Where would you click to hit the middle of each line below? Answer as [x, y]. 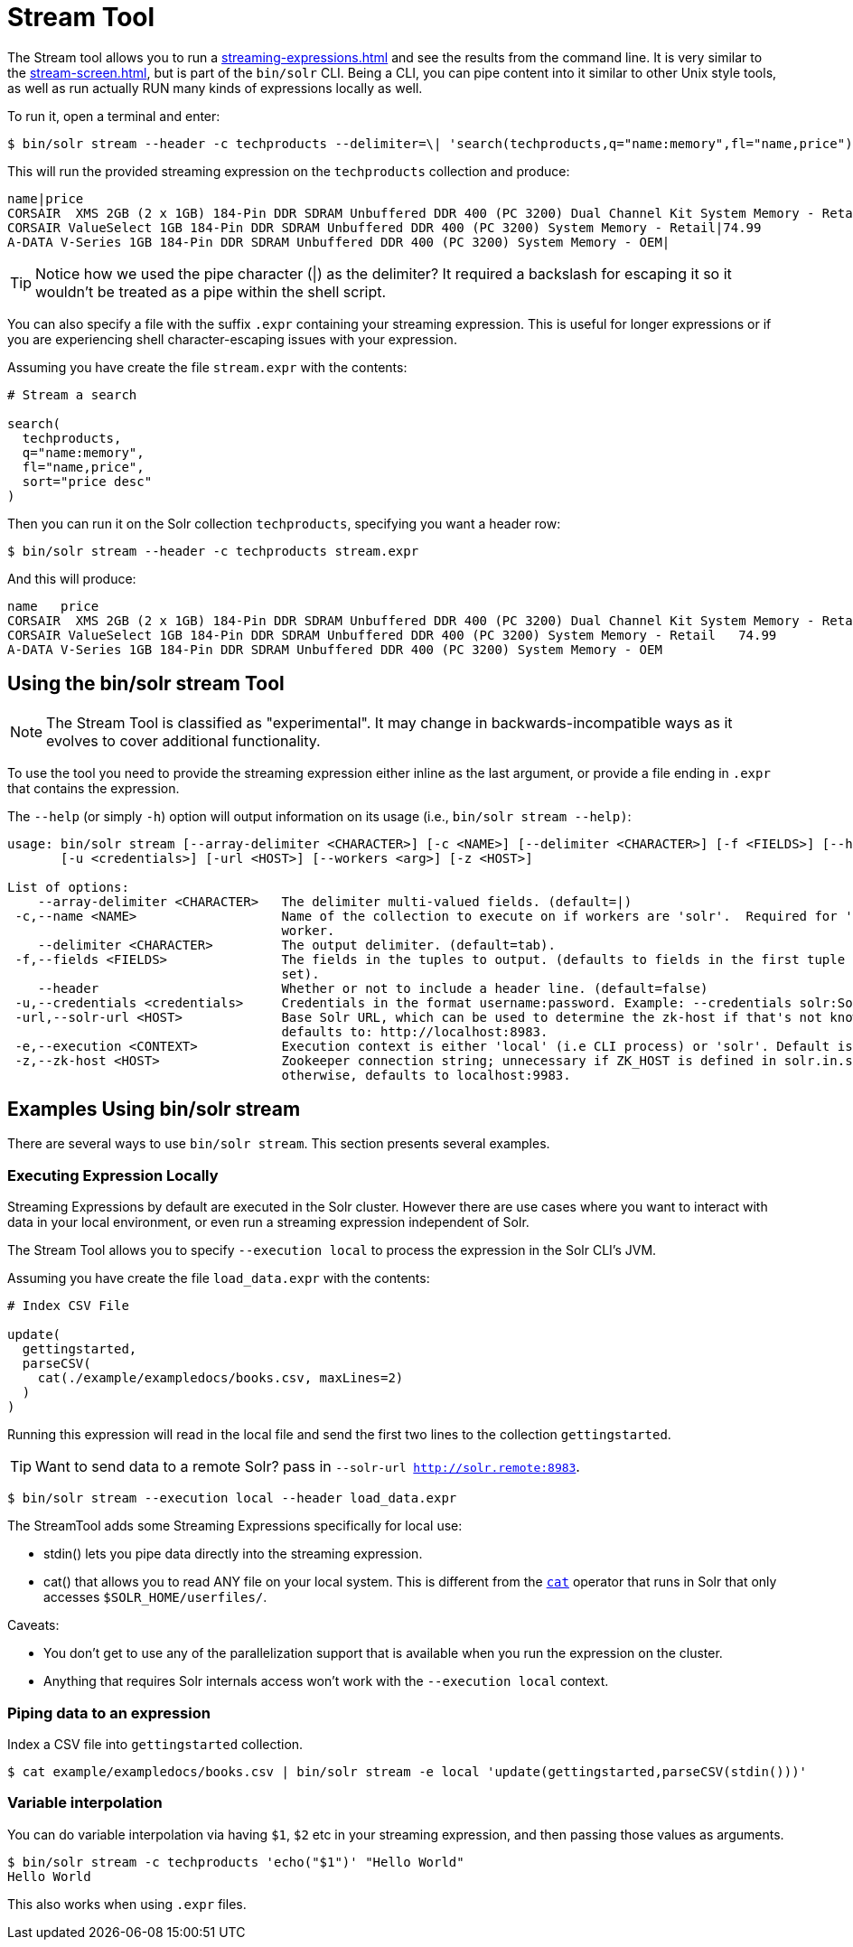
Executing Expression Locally [113, 1175]
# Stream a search [72, 394]
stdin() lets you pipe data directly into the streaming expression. [233, 1554]
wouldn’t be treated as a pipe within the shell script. [211, 291]
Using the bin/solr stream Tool [146, 684]
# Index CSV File [68, 1306]
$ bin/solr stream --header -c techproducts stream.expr [213, 551]
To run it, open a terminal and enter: [114, 116]
